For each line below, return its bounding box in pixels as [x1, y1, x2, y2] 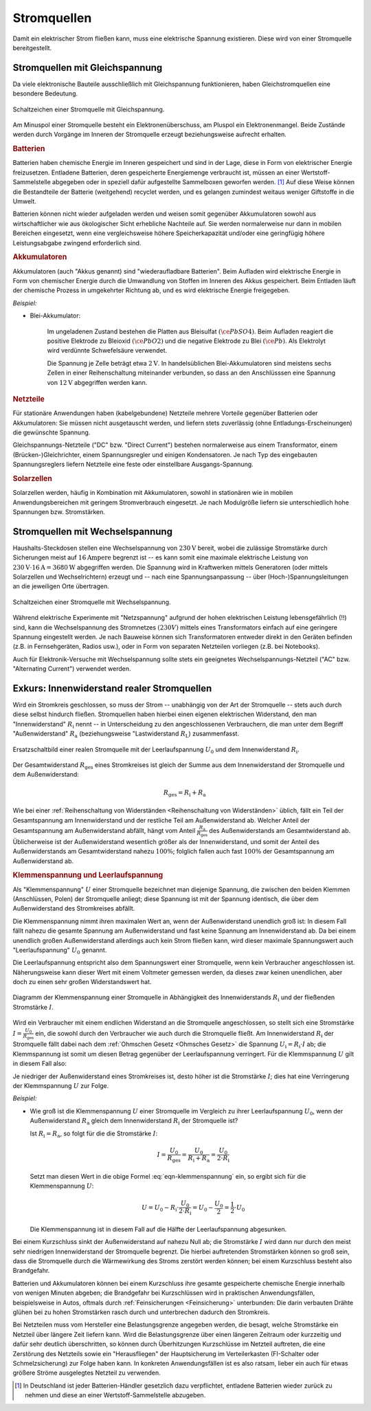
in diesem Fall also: [12, 1059, 67, 1068]
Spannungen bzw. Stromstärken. [12, 507, 106, 515]
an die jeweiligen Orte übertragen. [12, 582, 109, 590]
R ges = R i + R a [163, 788, 206, 798]
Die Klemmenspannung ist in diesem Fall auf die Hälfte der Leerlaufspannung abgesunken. [30, 1225, 287, 1233]
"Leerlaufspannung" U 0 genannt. [12, 946, 107, 955]
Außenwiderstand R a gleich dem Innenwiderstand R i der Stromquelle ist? [30, 1117, 238, 1126]
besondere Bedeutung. [12, 89, 78, 98]
